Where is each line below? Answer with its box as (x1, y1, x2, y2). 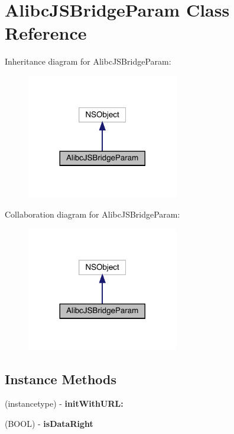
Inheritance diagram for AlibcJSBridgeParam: (5, 55, 171, 68)
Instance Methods (5, 369, 116, 388)
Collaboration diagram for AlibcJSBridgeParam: (5, 208, 180, 220)
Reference (5, 21, 87, 45)
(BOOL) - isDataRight (5, 417, 93, 429)
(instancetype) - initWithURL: (5, 397, 123, 410)
